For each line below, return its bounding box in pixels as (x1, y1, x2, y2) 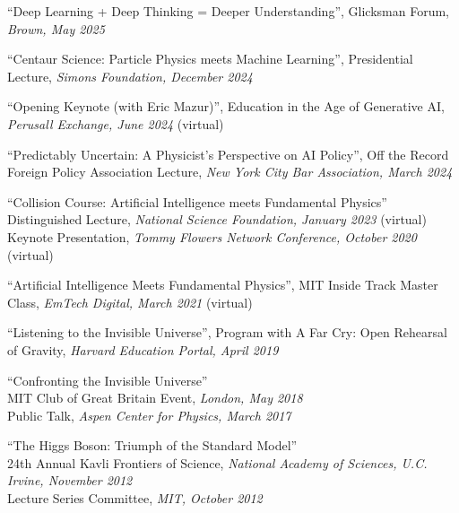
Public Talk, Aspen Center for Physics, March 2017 (7, 405, 291, 424)
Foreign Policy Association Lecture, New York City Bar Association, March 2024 (7, 162, 453, 181)
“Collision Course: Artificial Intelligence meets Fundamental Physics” (7, 192, 387, 211)
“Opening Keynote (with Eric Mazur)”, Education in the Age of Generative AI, (7, 97, 445, 116)
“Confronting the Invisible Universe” (7, 370, 208, 389)
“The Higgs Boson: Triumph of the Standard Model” (7, 436, 298, 455)
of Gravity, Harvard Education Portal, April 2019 (7, 340, 279, 359)
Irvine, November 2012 (7, 471, 133, 490)
